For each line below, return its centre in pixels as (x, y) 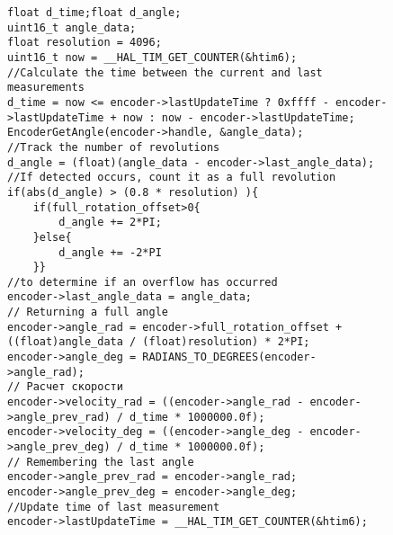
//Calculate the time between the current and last (165, 72)
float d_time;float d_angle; (94, 13)
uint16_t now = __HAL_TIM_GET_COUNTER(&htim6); (152, 57)
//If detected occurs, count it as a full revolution (172, 178)
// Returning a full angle (88, 312)
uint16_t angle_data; (72, 27)
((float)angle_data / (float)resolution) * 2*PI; (159, 342)
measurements (46, 88)
